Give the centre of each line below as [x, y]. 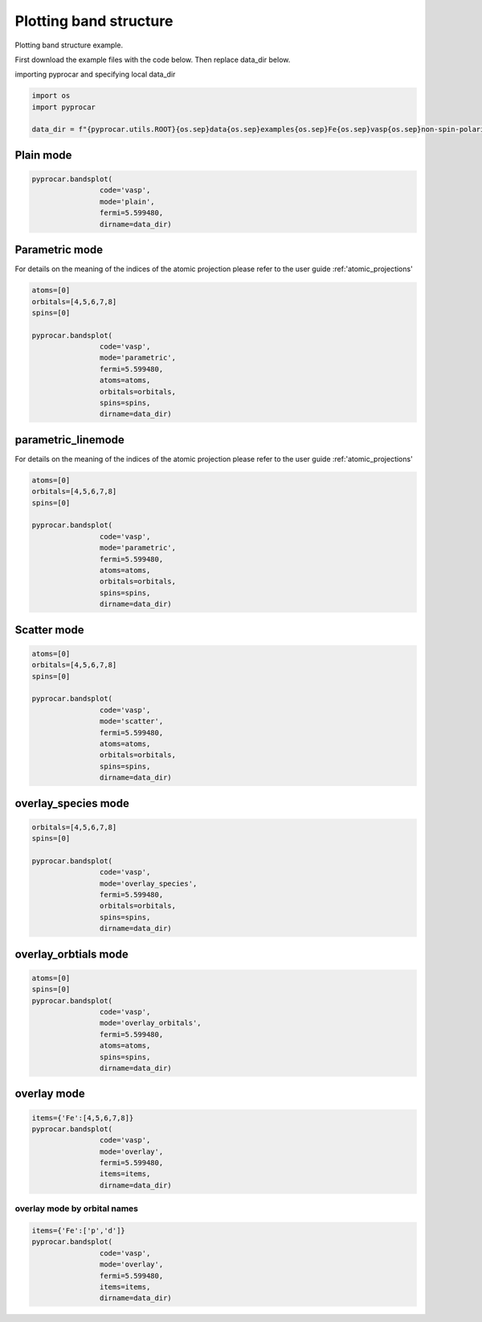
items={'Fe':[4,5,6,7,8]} [83, 1118]
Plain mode [43, 155]
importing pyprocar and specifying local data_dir [95, 74]
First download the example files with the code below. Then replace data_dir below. [153, 60]
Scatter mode [49, 630]
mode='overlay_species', [148, 883]
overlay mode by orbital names [77, 1209]
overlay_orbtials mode [71, 954]
